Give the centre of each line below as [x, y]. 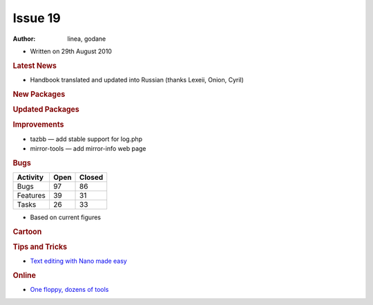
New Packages [39, 94]
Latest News [35, 66]
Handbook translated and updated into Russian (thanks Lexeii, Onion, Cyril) [137, 80]
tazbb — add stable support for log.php [86, 139]
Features [31, 195]
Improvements [38, 124]
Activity [30, 177]
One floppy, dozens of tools [69, 290]
